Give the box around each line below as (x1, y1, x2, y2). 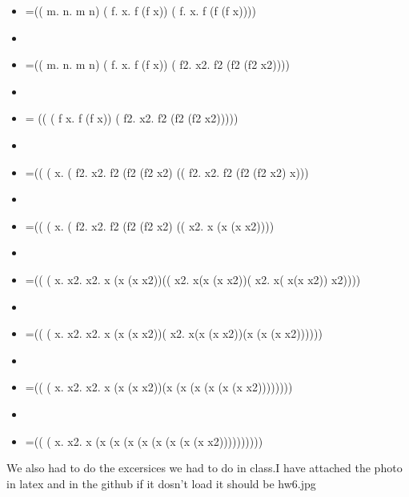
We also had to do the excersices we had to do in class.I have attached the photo (6, 459, 403, 476)
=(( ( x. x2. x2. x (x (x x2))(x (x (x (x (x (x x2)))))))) (25, 379, 293, 395)
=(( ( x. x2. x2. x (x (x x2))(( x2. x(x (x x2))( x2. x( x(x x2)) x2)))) (25, 271, 361, 287)
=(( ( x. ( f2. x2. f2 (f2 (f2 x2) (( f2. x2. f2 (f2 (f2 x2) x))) (25, 163, 309, 180)
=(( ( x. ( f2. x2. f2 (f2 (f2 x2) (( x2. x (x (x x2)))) (25, 217, 275, 234)
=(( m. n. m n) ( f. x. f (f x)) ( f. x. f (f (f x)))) (25, 2, 256, 18)
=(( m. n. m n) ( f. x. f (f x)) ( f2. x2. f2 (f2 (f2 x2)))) (25, 56, 290, 73)
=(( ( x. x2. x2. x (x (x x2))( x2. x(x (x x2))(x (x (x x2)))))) (25, 325, 323, 342)
